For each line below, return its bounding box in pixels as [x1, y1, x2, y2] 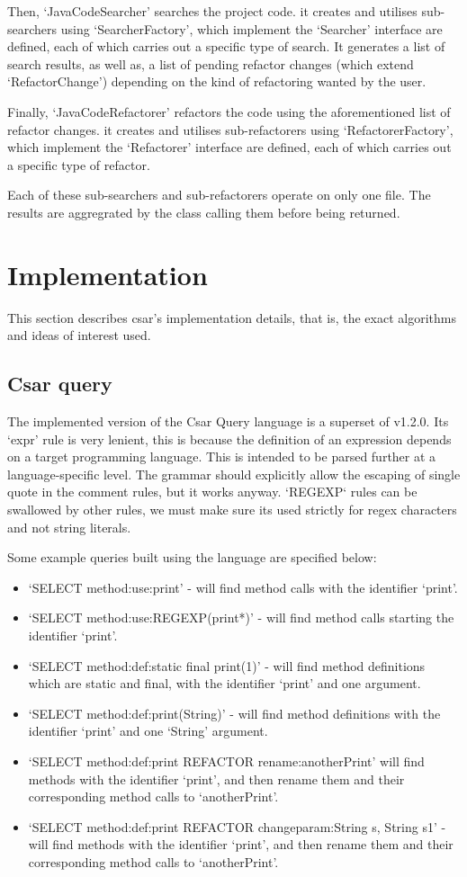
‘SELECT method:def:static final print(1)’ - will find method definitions [28, 656, 426, 675]
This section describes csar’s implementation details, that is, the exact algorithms [7, 308, 456, 327]
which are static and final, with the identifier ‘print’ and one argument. [28, 674, 421, 693]
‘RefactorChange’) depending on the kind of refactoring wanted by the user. [7, 72, 427, 91]
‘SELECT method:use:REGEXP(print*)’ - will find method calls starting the [28, 608, 454, 627]
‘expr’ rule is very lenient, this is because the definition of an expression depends [7, 429, 452, 448]
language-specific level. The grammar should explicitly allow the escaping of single [7, 464, 461, 483]
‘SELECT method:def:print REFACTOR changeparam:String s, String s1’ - [28, 817, 446, 836]
